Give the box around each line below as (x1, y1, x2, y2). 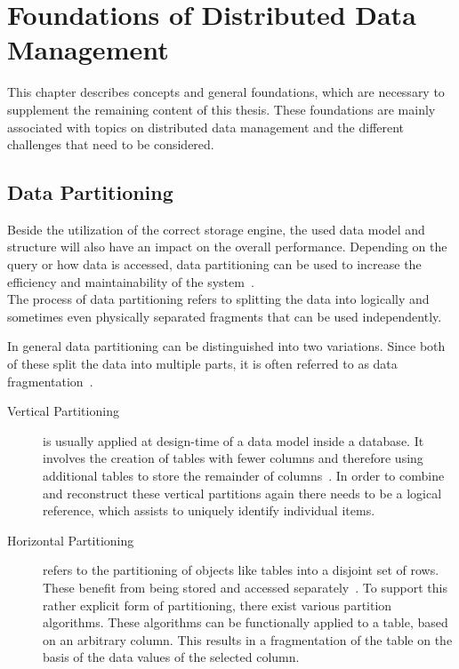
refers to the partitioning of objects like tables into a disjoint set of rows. (43, 561, 439, 579)
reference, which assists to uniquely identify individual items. (43, 501, 375, 520)
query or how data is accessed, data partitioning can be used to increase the (7, 255, 422, 274)
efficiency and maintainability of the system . (7, 272, 254, 291)
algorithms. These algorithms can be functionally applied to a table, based (43, 613, 448, 632)
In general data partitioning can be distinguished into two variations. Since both (7, 337, 446, 355)
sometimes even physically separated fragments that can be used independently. (7, 307, 442, 325)
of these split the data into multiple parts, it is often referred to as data (7, 354, 398, 373)
